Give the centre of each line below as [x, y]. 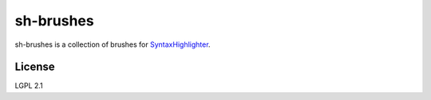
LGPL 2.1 [29, 86]
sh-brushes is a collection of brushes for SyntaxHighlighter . [113, 44]
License [35, 67]
